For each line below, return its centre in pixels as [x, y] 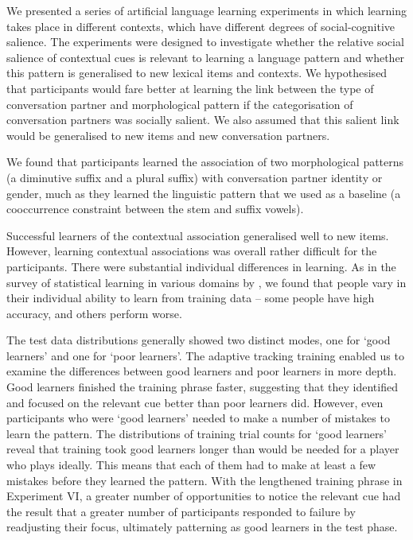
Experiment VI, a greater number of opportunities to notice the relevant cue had [204, 496]
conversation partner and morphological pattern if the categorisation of [180, 104]
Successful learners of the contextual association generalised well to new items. [198, 235]
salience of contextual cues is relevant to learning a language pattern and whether [206, 57]
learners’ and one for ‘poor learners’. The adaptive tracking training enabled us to [205, 355]
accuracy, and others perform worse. [94, 313]
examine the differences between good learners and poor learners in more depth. [202, 371]
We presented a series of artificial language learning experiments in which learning [206, 10]
